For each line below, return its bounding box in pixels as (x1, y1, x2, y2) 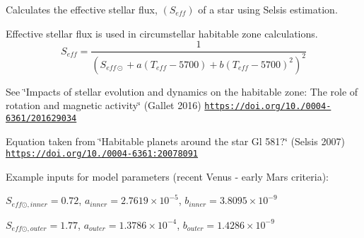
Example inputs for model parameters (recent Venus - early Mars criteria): (6, 169, 329, 183)
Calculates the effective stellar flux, (6, 2, 158, 16)
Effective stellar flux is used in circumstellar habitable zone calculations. (6, 25, 318, 40)
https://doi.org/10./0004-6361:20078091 (6, 149, 199, 159)
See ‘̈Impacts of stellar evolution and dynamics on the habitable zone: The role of (6, 84, 358, 98)
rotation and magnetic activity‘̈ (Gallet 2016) (6, 98, 201, 113)
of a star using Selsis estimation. (198, 2, 338, 16)
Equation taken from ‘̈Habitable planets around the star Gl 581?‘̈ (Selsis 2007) (6, 133, 345, 148)
